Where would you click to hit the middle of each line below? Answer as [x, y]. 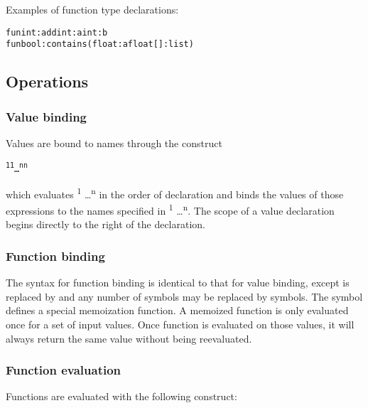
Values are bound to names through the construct [114, 143]
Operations [47, 81]
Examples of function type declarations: [92, 9]
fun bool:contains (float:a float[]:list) [100, 44]
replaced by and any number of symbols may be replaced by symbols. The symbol [184, 296]
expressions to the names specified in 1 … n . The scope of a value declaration [170, 209]
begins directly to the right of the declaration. [105, 224]
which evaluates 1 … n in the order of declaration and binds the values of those [175, 193]
